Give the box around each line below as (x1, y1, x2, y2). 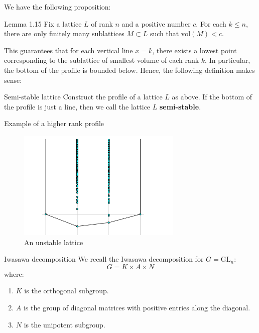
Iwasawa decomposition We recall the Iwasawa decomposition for (4, 254, 204, 264)
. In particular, (205, 55, 250, 65)
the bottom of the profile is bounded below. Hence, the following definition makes (4, 64, 255, 75)
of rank (91, 18, 113, 29)
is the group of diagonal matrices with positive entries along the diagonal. (23, 302, 250, 313)
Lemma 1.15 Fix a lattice (4, 18, 82, 29)
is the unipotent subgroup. (24, 319, 105, 329)
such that (150, 28, 179, 39)
